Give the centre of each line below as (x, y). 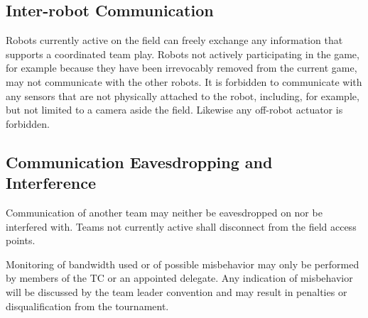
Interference (51, 183)
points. (21, 240)
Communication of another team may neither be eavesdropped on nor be (164, 212)
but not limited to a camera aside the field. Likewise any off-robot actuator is (174, 110)
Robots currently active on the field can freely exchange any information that (174, 40)
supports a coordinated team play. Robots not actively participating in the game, (183, 54)
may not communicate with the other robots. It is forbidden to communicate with (184, 81)
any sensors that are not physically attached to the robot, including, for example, (183, 95)
